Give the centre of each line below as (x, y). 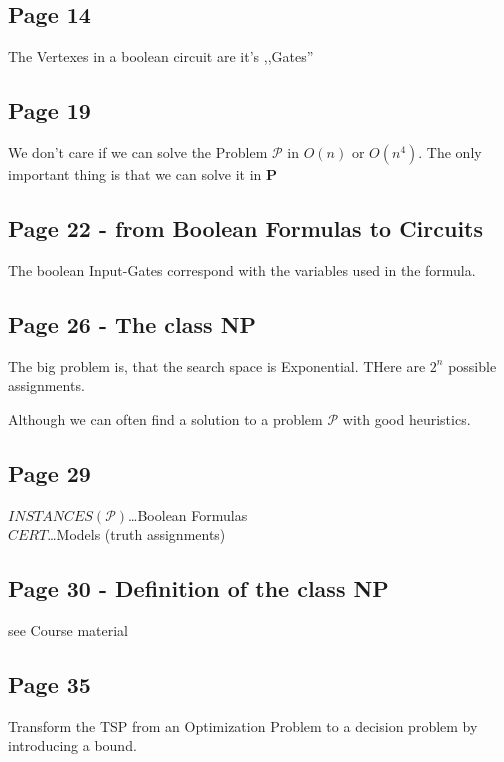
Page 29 (49, 472)
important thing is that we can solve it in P (143, 174)
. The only (450, 152)
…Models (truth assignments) (136, 534)
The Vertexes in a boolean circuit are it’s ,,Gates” (161, 56)
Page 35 (49, 683)
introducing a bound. (72, 745)
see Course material (68, 629)
